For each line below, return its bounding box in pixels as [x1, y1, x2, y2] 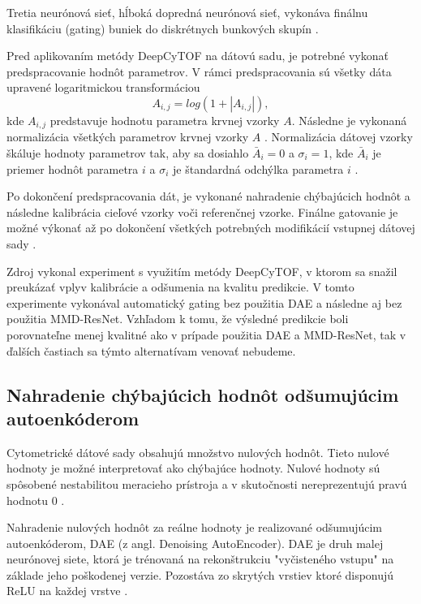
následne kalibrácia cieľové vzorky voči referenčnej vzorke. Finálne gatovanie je [6, 203, 398, 220]
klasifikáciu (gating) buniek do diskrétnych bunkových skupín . [6, 19, 319, 37]
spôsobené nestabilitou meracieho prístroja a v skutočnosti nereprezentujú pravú [6, 475, 407, 492]
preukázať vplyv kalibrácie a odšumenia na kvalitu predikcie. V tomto [6, 278, 354, 296]
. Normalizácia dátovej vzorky [264, 128, 413, 145]
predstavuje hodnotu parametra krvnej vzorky [49, 111, 280, 128]
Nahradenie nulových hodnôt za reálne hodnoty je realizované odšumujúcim [6, 519, 383, 536]
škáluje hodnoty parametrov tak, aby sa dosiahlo [6, 145, 249, 162]
